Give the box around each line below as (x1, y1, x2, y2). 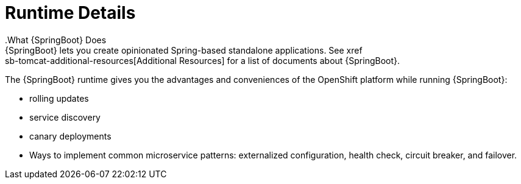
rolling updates (29, 93, 89, 104)
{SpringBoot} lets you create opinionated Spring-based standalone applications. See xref (5, 44, 363, 55)
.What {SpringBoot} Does (5, 34, 107, 45)
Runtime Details (5, 2, 136, 23)
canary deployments (29, 130, 112, 141)
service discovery (29, 111, 101, 122)
